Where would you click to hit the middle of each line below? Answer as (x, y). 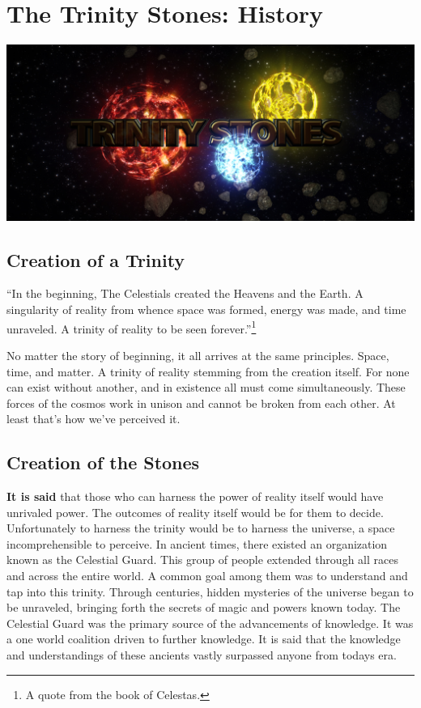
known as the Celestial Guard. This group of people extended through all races (202, 560)
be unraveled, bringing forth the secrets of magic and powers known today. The (204, 607)
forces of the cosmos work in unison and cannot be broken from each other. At (201, 403)
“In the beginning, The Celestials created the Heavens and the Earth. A (185, 293)
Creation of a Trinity (96, 259)
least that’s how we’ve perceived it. (94, 419)
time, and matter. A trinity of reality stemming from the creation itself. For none (208, 371)
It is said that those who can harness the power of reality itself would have (195, 496)
